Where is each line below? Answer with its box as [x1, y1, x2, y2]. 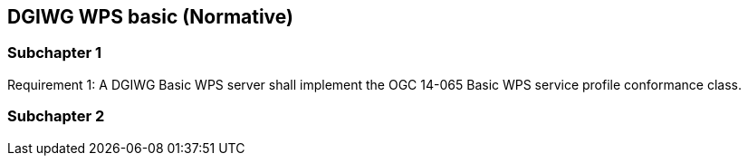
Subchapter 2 [7, 107, 105, 126]
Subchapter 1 [7, 43, 101, 62]
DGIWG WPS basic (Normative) [7, 5, 293, 28]
